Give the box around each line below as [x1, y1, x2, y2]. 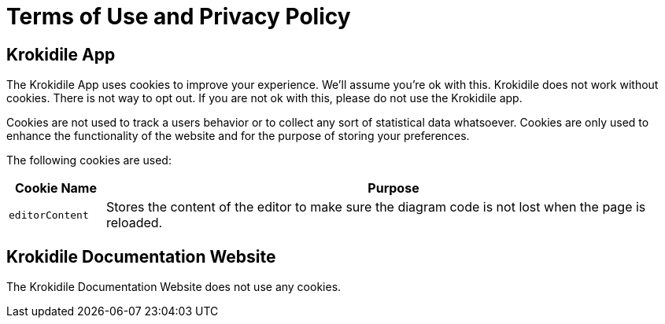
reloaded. [105, 215, 163, 231]
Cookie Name [14, 180, 97, 197]
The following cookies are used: [6, 153, 172, 168]
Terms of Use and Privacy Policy [6, 3, 351, 30]
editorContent [9, 208, 89, 221]
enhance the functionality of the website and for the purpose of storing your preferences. [6, 129, 470, 143]
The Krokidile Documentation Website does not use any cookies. [6, 280, 342, 294]
